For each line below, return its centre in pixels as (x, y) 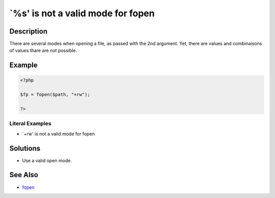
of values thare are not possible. (43, 50)
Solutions (25, 148)
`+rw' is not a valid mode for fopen (59, 134)
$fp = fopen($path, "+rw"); (55, 95)
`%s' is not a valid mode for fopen (82, 13)
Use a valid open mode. (47, 160)
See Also (24, 175)
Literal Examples (30, 124)
